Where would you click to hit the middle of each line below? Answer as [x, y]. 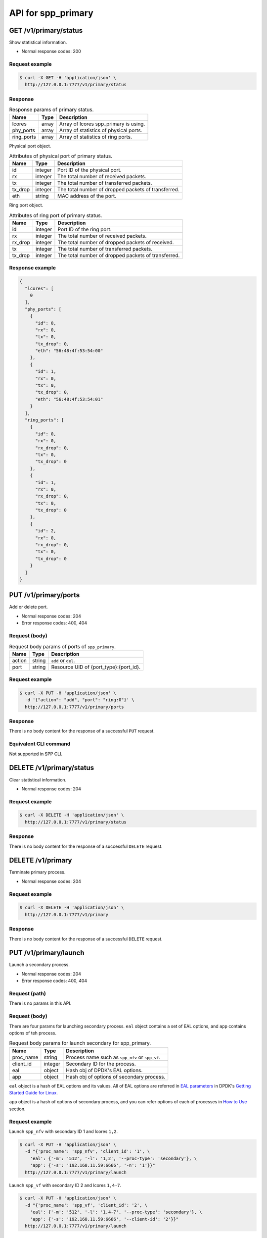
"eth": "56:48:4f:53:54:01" [69, 399]
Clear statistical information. [38, 779]
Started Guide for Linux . [33, 1093]
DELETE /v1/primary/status [51, 768]
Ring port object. [26, 205]
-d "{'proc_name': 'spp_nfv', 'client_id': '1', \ [88, 1152]
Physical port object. [30, 146]
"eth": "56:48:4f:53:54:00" [69, 351]
